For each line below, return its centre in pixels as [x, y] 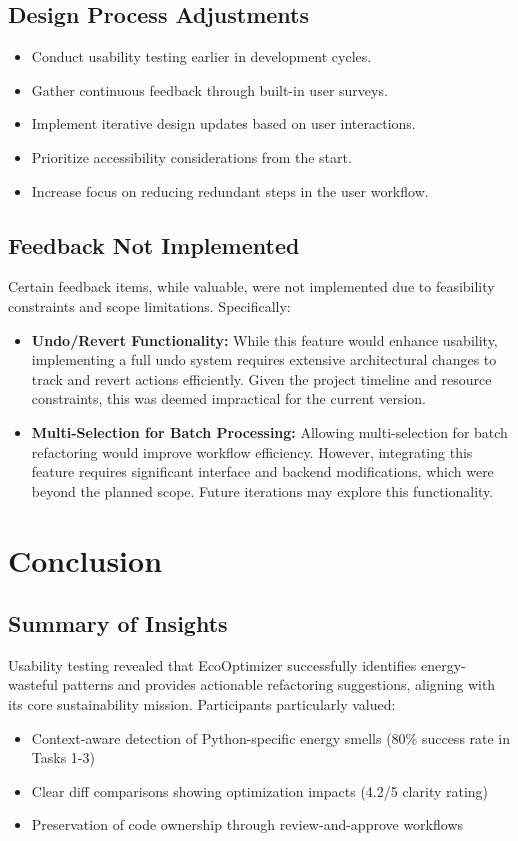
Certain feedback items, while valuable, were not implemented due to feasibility [251, 286]
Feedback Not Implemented [154, 244]
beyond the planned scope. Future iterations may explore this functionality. [262, 490]
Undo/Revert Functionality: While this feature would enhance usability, [264, 339]
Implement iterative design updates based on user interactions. [223, 123]
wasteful [33, 684]
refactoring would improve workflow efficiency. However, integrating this [252, 451]
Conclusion [85, 559]
